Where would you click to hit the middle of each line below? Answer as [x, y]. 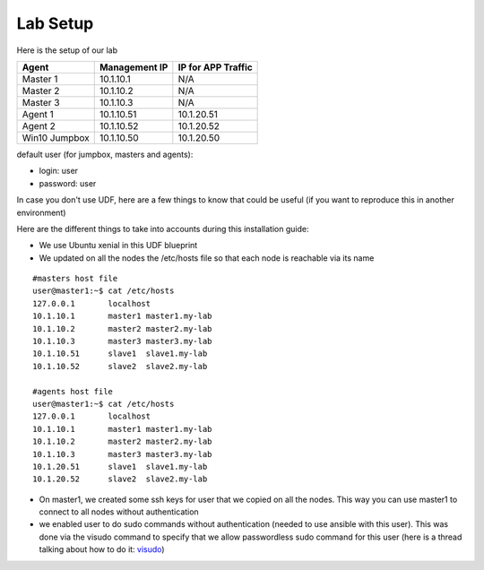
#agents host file [73, 391]
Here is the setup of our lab [67, 50]
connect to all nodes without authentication [119, 512]
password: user [68, 183]
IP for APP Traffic [215, 67]
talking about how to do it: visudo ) [102, 549]
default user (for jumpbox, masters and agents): [105, 154]
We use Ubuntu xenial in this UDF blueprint [118, 246]
